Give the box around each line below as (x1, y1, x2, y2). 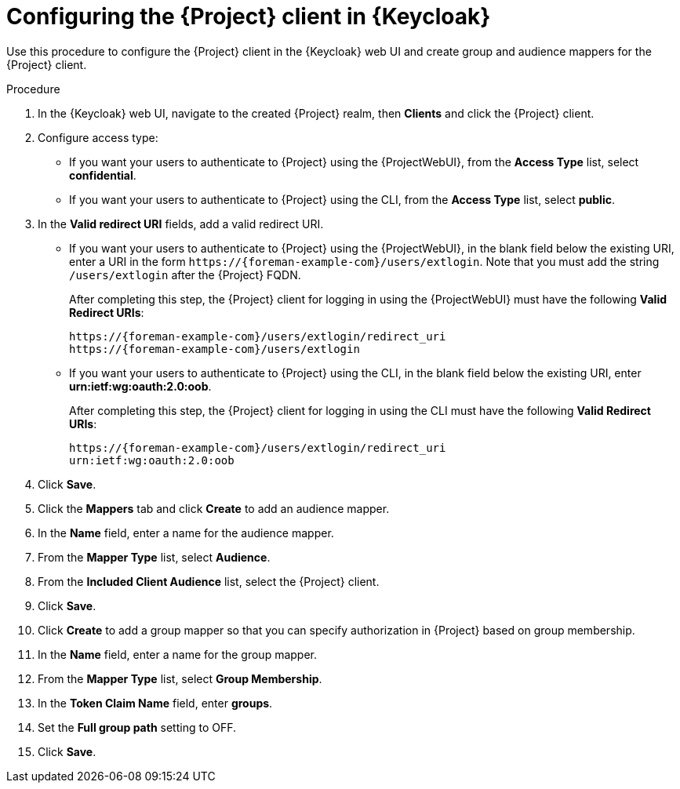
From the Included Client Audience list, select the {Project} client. (38, 574, 380, 588)
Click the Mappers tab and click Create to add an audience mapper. (38, 501, 390, 515)
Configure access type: (38, 130, 158, 144)
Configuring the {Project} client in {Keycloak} (6, 3, 491, 30)
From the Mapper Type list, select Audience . (38, 550, 271, 564)
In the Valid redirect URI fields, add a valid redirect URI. (38, 216, 324, 231)
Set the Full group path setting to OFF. (38, 720, 237, 734)
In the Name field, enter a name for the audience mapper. (38, 525, 334, 540)
